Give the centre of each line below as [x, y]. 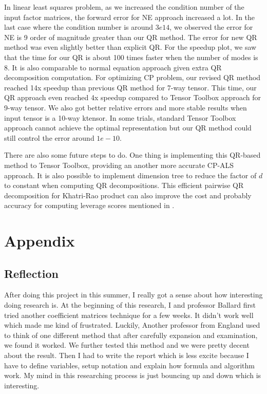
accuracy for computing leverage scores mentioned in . [89, 205]
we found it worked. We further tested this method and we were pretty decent [127, 345]
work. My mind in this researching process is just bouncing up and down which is [133, 375]
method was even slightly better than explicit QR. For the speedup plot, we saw [130, 47]
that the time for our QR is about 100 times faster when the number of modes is [131, 57]
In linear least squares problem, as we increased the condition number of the [124, 7]
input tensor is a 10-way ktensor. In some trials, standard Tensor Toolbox [120, 117]
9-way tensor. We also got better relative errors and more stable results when [126, 107]
